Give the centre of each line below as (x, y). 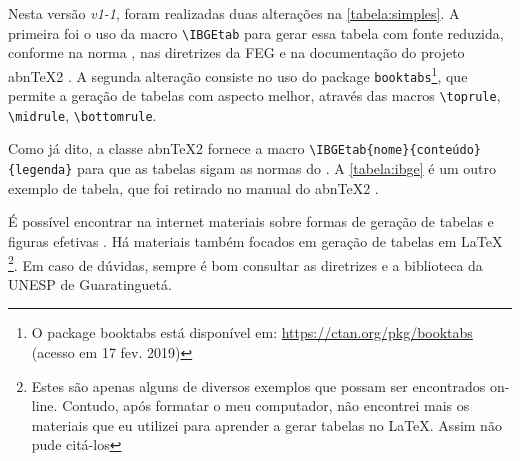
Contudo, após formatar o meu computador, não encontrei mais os (266, 405)
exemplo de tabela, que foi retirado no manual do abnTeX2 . (193, 187)
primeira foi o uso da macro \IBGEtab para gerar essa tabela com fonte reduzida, (256, 32)
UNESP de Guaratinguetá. (90, 283)
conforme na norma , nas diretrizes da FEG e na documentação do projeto (236, 52)
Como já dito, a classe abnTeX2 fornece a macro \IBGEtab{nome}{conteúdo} (244, 148)
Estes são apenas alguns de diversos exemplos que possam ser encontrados (258, 385)
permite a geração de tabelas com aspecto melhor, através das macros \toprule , (254, 95)
